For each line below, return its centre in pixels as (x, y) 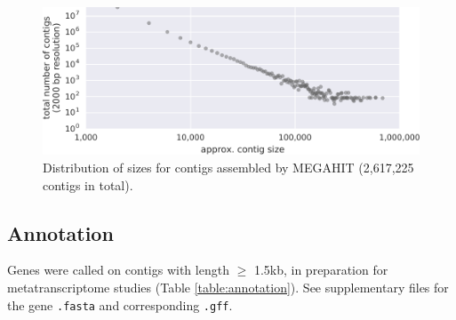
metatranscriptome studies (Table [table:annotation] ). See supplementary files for (228, 288)
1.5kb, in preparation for (321, 270)
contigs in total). (88, 184)
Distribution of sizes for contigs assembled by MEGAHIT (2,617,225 (228, 168)
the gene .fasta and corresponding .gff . (120, 304)
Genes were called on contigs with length (118, 270)
